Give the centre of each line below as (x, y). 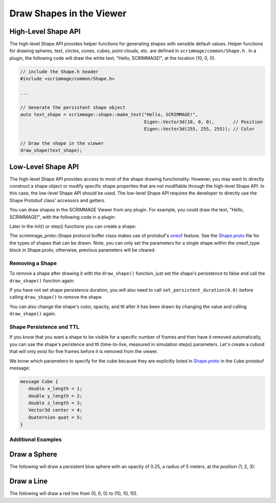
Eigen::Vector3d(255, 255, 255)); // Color (199, 129)
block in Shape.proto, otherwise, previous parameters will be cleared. (83, 250)
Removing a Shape (33, 263)
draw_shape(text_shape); (51, 150)
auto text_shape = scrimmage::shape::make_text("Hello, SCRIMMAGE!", (109, 115)
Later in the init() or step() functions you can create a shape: (73, 226)
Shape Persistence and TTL (44, 327)
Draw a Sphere (33, 455)
